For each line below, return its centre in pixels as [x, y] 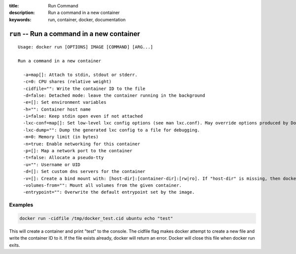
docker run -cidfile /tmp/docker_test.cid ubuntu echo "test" [96, 218]
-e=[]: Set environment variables [65, 102]
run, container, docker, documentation [87, 19]
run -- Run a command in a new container [74, 34]
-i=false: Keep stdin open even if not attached [83, 116]
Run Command [63, 6]
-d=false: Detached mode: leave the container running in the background [114, 95]
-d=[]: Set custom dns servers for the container [84, 171]
